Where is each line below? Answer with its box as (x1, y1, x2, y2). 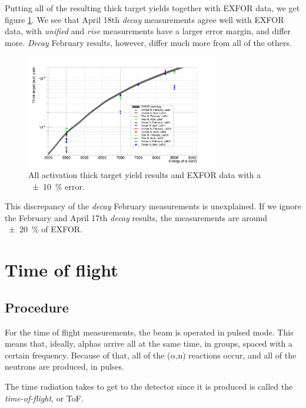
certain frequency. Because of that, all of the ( (5, 348, 171, 361)
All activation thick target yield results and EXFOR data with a (28, 168, 261, 180)
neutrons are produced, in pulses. (5, 360, 124, 373)
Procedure (5, 298, 69, 316)
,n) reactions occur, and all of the (175, 348, 297, 361)
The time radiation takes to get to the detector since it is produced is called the (5, 380, 293, 392)
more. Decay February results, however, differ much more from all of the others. (5, 36, 292, 48)
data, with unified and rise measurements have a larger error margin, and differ (5, 25, 291, 37)
